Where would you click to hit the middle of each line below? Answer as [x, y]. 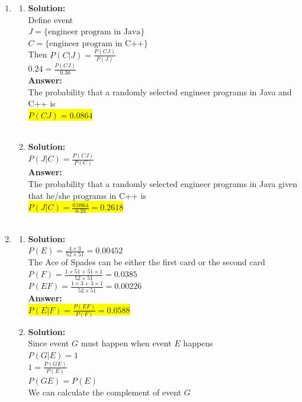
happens [198, 343]
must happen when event [126, 343]
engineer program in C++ [97, 44]
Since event [49, 343]
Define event [51, 19]
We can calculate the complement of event [105, 392]
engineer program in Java [94, 32]
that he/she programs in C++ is [87, 195]
